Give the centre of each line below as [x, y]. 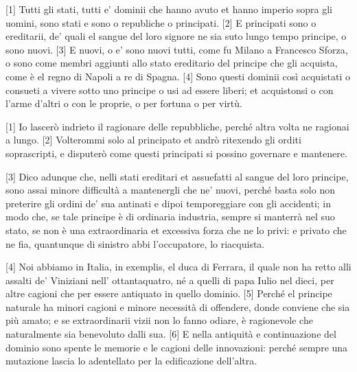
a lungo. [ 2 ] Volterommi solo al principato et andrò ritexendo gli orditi [153, 140]
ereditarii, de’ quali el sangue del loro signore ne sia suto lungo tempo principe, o [176, 36]
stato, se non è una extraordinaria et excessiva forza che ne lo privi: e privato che [176, 230]
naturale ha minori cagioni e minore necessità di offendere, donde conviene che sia [178, 306]
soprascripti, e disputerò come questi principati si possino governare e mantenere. [176, 153]
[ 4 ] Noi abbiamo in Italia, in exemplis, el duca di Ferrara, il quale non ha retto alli [178, 267]
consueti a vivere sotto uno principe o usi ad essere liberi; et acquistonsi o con [170, 90]
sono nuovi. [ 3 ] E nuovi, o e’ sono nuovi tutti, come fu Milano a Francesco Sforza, [177, 49]
